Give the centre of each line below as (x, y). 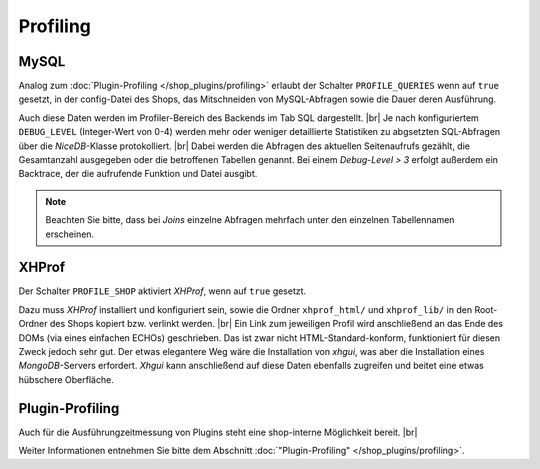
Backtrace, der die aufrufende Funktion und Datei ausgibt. (138, 174)
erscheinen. (70, 234)
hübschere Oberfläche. (66, 379)
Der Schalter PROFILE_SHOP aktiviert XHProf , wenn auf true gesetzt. (162, 291)
